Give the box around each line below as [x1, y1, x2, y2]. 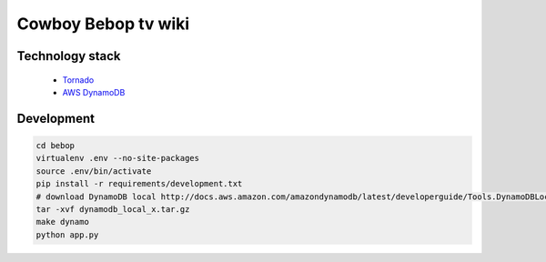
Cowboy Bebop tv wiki [16, 14, 190, 34]
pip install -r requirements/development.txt [35, 178, 243, 189]
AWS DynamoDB [62, 86, 126, 97]
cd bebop [35, 140, 76, 150]
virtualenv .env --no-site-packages [35, 153, 200, 164]
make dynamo [35, 217, 90, 227]
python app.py [35, 229, 99, 240]
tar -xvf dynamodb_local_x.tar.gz [35, 204, 190, 214]
